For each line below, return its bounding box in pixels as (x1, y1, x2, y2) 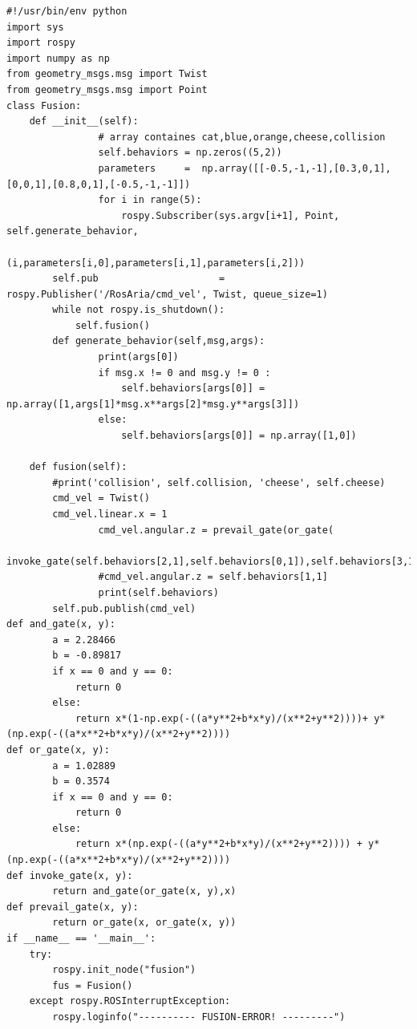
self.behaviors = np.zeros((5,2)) (98, 147, 282, 159)
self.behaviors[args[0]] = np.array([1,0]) (121, 430, 357, 442)
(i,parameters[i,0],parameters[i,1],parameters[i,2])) (6, 257, 306, 269)
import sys (6, 21, 64, 33)
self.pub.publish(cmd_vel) (52, 602, 196, 614)
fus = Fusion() (52, 979, 133, 991)
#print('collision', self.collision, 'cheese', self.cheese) (52, 476, 386, 488)
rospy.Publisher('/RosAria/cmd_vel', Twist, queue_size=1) (6, 288, 328, 300)
